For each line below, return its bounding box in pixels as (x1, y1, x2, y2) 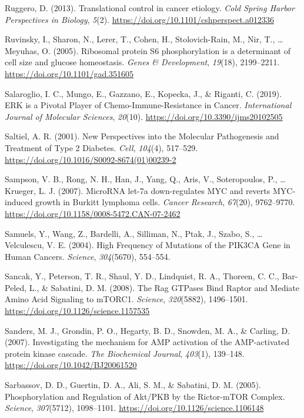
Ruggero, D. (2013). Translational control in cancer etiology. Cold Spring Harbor (5, 2, 295, 14)
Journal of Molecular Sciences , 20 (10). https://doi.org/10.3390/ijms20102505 (5, 110, 283, 122)
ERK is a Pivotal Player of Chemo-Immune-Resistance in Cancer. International (5, 99, 292, 111)
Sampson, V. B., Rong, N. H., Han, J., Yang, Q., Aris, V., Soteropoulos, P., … (5, 173, 286, 185)
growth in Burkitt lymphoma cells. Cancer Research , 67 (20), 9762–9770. (35, 196, 295, 208)
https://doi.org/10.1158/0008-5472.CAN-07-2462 (5, 207, 181, 219)
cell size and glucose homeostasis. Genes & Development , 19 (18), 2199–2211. (5, 56, 280, 68)
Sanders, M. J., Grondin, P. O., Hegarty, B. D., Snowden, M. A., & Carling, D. (5, 324, 290, 336)
